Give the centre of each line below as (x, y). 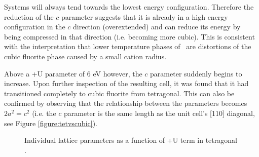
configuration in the (35, 27)
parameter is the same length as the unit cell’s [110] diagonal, (159, 113)
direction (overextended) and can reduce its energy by (157, 27)
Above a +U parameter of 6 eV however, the (73, 73)
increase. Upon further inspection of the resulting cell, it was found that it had (126, 83)
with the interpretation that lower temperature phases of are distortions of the (128, 46)
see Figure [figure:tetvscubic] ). (51, 123)
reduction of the (29, 16)
